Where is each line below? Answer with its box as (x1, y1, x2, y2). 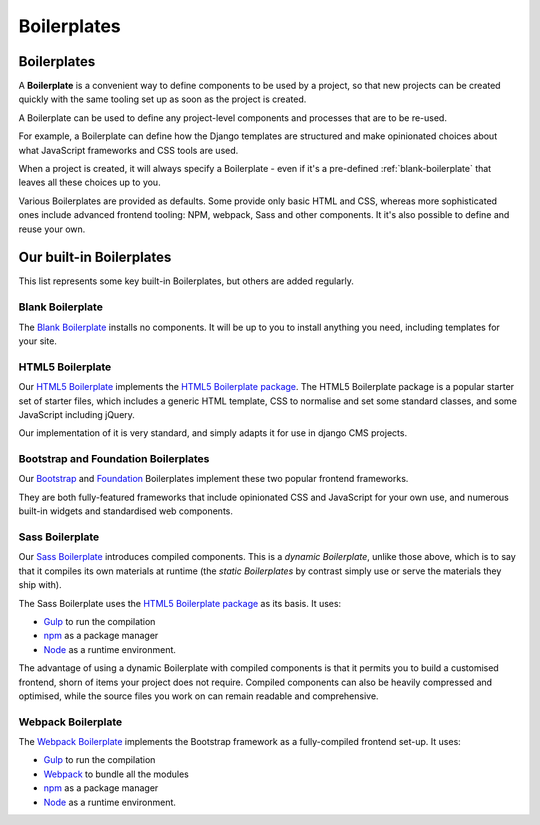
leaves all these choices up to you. (18, 176, 161, 189)
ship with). (18, 579, 62, 591)
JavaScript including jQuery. (18, 408, 135, 420)
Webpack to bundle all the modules (43, 768, 189, 780)
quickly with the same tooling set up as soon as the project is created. (18, 93, 307, 105)
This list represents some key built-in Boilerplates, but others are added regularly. (18, 275, 355, 287)
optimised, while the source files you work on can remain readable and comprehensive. (18, 690, 379, 702)
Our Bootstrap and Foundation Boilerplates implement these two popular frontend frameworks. (18, 473, 409, 485)
